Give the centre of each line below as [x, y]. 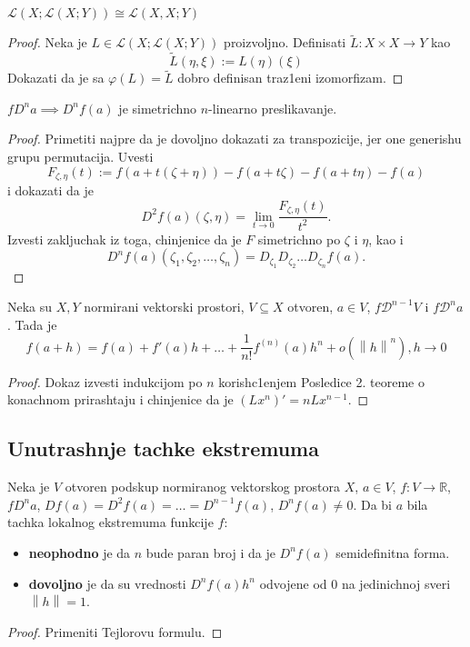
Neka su [30, 307]
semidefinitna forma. [393, 552]
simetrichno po [299, 239]
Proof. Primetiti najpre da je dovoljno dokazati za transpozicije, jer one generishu [235, 139]
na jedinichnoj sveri [396, 583]
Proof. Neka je [47, 42]
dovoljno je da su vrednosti [107, 583]
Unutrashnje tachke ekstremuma [163, 448]
